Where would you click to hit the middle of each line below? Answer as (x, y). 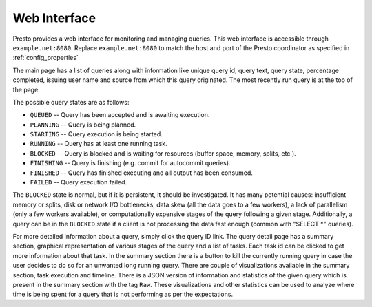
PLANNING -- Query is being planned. (83, 125)
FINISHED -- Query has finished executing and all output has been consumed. (141, 173)
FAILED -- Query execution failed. (79, 182)
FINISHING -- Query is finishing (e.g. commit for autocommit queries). (130, 163)
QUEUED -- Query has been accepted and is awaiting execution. (120, 115)
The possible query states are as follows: (71, 102)
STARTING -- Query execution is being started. (96, 134)
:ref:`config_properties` (45, 58)
